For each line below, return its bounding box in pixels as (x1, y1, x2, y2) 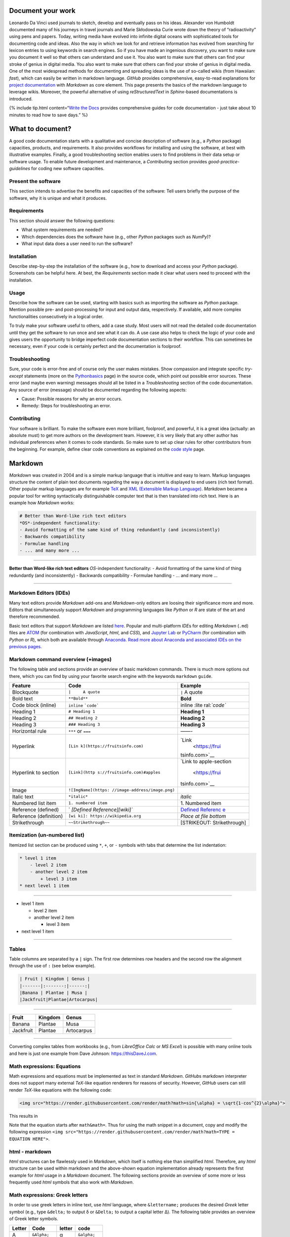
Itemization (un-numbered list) (9, 832, 85, 839)
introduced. (9, 95, 33, 101)
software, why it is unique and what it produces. (9, 195, 107, 201)
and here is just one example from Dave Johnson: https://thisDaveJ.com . (9, 1050, 158, 1056)
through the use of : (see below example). (9, 963, 96, 969)
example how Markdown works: (9, 500, 75, 506)
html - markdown (9, 1148, 51, 1155)
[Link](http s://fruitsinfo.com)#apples (68, 770, 161, 775)
